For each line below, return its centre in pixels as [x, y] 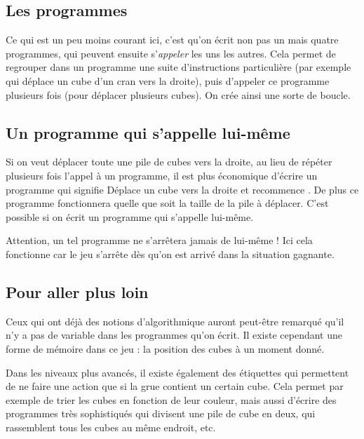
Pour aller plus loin [77, 291]
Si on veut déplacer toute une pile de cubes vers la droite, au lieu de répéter [169, 162]
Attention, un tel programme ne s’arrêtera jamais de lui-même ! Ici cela [159, 240]
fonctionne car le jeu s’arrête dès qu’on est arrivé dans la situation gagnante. [170, 254]
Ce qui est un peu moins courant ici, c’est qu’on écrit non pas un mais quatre [172, 40]
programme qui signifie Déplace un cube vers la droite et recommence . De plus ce [182, 189]
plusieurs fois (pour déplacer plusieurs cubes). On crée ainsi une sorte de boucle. [178, 94]
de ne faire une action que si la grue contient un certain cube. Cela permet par [175, 386]
